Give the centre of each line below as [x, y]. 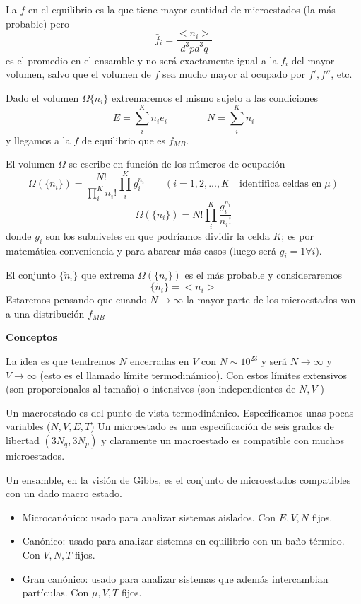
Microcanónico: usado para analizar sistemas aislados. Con [149, 517]
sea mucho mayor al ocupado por [233, 74]
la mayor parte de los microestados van [271, 300]
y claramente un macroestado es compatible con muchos [223, 440]
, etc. [342, 74]
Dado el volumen [42, 97]
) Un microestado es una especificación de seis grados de [212, 426]
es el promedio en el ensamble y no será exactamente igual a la [142, 60]
